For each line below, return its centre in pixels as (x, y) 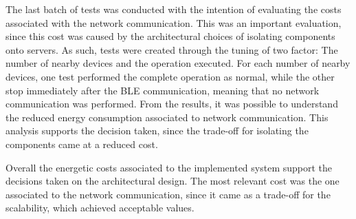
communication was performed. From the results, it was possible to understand (172, 104)
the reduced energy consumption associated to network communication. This (167, 117)
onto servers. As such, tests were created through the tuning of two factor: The (172, 49)
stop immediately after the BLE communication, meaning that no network (163, 90)
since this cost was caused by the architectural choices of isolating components (170, 36)
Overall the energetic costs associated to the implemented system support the (169, 167)
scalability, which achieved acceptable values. (100, 208)
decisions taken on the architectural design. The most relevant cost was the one (173, 181)
